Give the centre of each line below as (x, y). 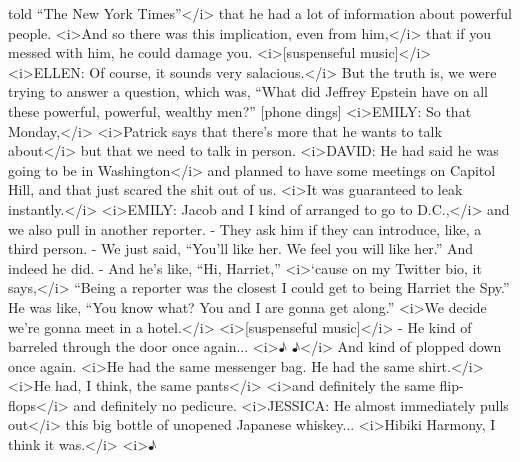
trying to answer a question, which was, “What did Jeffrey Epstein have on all (248, 91)
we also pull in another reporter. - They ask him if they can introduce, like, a (245, 228)
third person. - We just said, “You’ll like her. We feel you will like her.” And (241, 248)
